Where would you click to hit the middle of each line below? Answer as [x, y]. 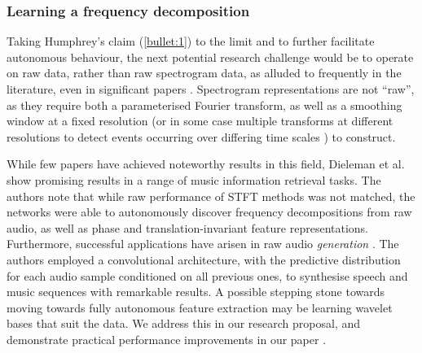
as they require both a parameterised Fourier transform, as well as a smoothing [204, 105]
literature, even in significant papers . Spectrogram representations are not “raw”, [211, 89]
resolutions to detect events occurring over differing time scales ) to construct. [201, 136]
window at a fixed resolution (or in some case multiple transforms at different [200, 121]
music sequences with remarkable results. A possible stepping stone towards [196, 292]
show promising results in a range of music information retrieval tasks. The [194, 179]
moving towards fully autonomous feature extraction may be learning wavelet [200, 307]
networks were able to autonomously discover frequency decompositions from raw [209, 212]
